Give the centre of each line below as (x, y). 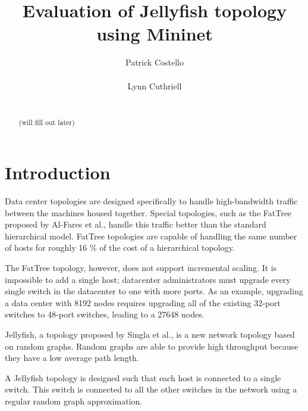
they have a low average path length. (72, 358)
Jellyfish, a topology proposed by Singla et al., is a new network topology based (150, 334)
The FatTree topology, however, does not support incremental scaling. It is (141, 268)
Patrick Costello (155, 62)
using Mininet (155, 34)
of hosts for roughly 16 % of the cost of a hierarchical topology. (120, 247)
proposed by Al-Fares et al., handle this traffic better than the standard (136, 224)
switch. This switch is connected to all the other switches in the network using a (151, 389)
